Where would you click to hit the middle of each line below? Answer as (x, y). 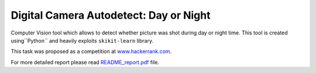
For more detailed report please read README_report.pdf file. (85, 62)
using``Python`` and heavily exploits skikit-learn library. (82, 40)
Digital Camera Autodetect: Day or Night (111, 15)
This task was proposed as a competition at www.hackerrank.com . (91, 51)
